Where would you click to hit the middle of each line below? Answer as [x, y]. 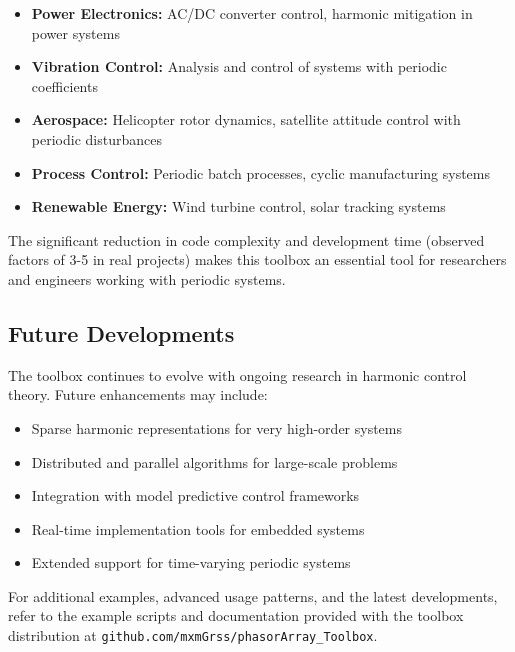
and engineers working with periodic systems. [147, 278]
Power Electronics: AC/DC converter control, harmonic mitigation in [252, 13]
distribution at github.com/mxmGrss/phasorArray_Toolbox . [193, 635]
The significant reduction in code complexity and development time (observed [246, 239]
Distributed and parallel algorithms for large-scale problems [214, 461]
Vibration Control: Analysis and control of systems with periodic [239, 66]
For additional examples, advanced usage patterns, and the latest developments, [253, 595]
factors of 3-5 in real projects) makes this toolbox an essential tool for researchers [257, 259]
